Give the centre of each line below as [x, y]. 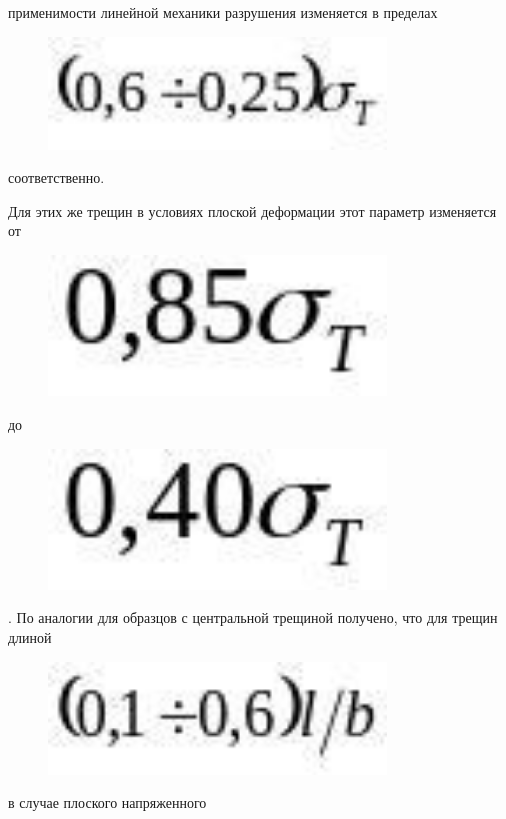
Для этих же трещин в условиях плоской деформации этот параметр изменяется [252, 210]
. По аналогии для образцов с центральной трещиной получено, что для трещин [253, 617]
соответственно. [56, 177]
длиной [30, 637]
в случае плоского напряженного [107, 802]
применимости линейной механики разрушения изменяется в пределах [223, 12]
